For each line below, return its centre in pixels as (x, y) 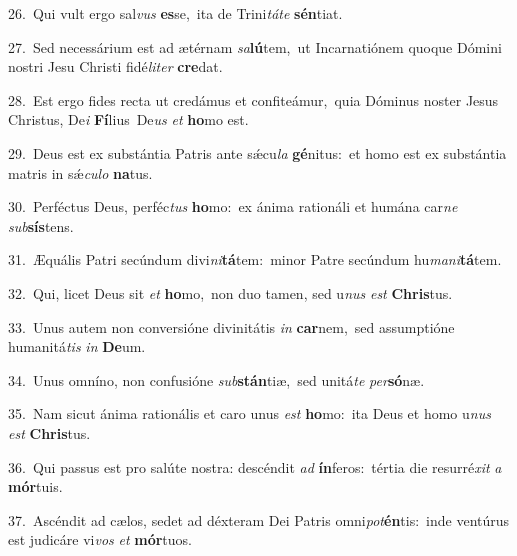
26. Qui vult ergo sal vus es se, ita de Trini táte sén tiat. (175, 13)
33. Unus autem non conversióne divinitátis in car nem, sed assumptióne (231, 326)
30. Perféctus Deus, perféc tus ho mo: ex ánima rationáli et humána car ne (233, 206)
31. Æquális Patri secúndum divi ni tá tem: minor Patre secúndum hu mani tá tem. (255, 259)
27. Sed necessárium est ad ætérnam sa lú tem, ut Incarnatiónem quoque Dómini (255, 46)
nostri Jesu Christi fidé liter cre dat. (115, 66)
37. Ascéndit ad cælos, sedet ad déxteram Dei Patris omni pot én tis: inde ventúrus (259, 519)
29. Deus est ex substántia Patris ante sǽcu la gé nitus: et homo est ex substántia (257, 152)
